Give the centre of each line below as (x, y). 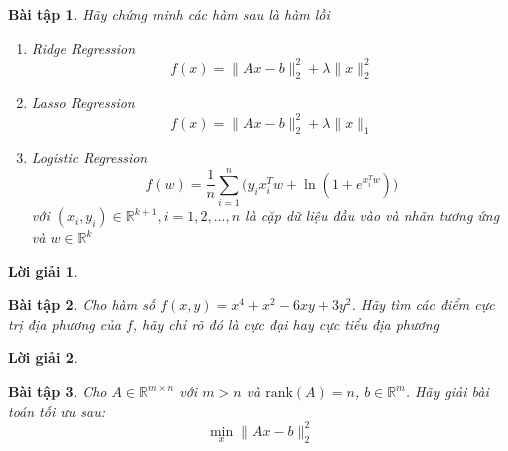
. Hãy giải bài (447, 391)
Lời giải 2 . (43, 357)
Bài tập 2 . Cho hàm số (82, 304)
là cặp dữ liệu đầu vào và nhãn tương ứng (372, 215)
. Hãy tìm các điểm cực (423, 304)
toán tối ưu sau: (56, 410)
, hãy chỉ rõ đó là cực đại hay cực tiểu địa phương (285, 323)
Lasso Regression (83, 102)
